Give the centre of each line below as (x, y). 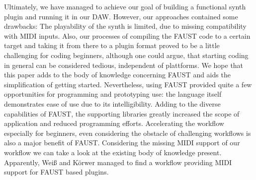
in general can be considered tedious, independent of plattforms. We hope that (124, 65)
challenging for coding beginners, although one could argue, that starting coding (126, 55)
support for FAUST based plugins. (56, 172)
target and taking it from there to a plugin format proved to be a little (112, 45)
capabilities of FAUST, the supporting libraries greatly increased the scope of (122, 113)
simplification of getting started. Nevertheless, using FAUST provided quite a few (128, 84)
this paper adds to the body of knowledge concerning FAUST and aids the (117, 75)
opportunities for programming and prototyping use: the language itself (113, 94)
